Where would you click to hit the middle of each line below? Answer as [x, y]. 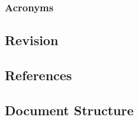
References [38, 75]
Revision [32, 40]
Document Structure [69, 110]
